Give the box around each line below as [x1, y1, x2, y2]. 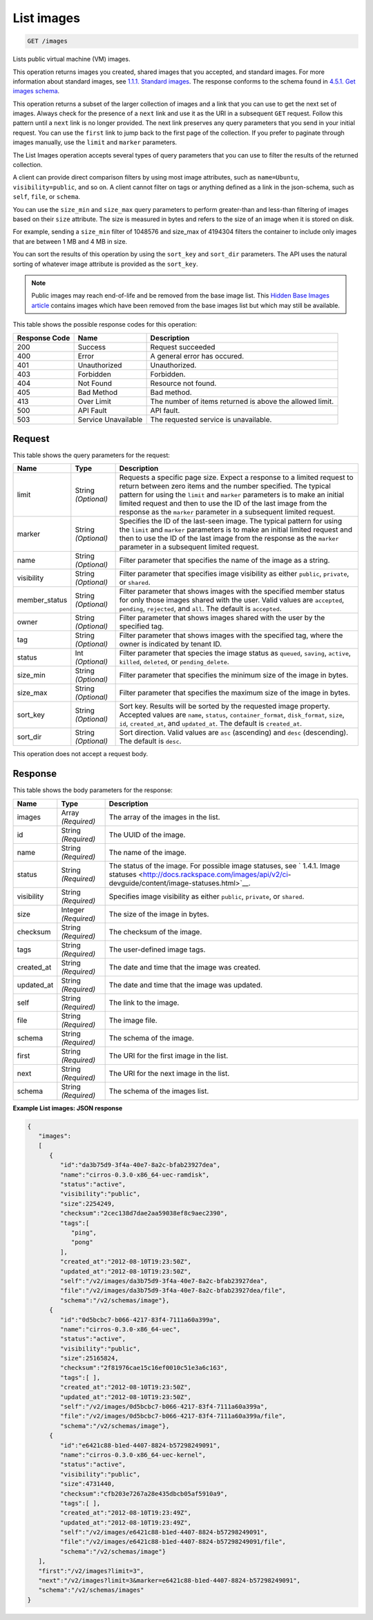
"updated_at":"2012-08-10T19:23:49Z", [59, 1518, 191, 1526]
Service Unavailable [77, 414, 143, 424]
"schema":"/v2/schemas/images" [38, 1586, 144, 1594]
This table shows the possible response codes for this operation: [12, 320, 198, 329]
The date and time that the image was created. [108, 962, 261, 972]
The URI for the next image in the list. [108, 1068, 230, 1078]
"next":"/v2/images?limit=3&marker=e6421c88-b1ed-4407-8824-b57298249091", [38, 1576, 300, 1585]
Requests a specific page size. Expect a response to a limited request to [119, 473, 354, 483]
